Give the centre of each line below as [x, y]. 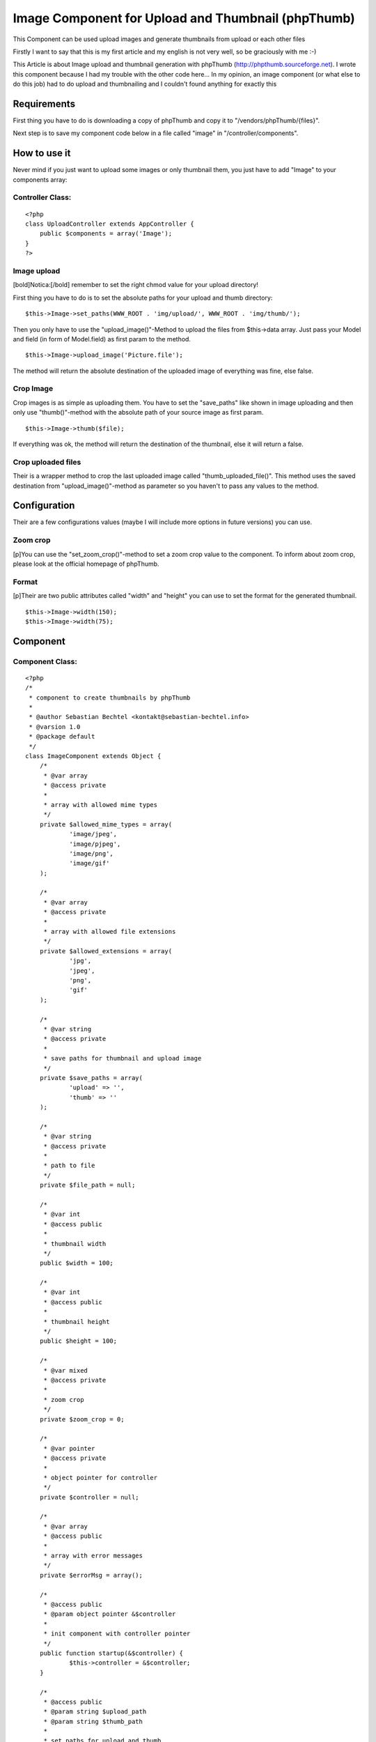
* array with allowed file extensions [110, 932]
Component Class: [45, 661]
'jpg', [80, 961]
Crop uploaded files [47, 462]
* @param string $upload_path [95, 1712]
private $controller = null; [89, 1497]
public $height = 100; [78, 1341]
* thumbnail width [75, 1243]
